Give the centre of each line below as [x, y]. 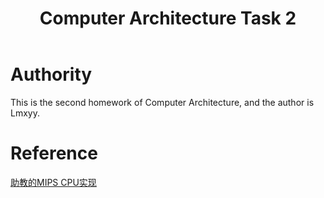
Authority [51, 74]
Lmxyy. [25, 113]
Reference [54, 153]
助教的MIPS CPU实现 [53, 182]
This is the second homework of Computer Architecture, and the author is [162, 102]
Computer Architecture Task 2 [168, 18]
